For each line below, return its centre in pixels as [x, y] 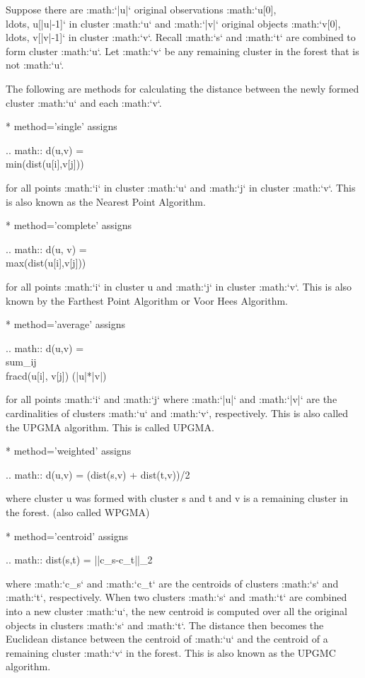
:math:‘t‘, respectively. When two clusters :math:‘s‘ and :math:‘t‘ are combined [176, 597]
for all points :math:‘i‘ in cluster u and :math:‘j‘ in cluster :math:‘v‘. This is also [179, 286]
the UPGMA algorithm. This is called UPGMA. [110, 427]
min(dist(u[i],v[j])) [45, 164]
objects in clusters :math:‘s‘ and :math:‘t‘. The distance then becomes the [165, 625]
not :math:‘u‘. [35, 65]
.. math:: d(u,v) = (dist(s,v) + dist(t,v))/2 [98, 474]
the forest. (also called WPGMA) [78, 512]
